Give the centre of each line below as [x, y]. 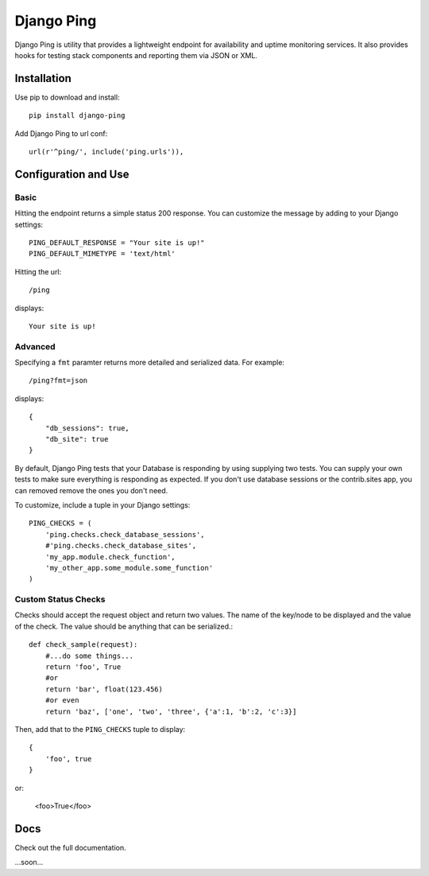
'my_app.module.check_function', [110, 557]
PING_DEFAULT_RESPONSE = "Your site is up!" [117, 242]
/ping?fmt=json [58, 381]
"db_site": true [77, 439]
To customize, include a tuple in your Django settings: [102, 504]
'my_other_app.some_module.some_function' [129, 568]
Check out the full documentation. [70, 847]
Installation [43, 78]
